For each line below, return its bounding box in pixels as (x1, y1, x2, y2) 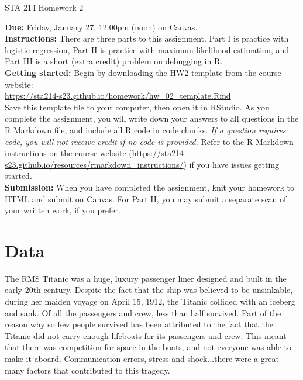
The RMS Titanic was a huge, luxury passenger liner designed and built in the (5, 272, 287, 284)
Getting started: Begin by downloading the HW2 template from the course (5, 66, 281, 78)
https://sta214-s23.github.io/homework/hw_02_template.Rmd (5, 89, 231, 102)
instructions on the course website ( (5, 147, 132, 159)
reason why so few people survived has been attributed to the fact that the (5, 318, 273, 330)
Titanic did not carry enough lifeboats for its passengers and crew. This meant (5, 329, 287, 341)
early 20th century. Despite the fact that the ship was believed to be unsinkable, (5, 284, 293, 296)
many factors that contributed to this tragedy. (5, 364, 170, 376)
